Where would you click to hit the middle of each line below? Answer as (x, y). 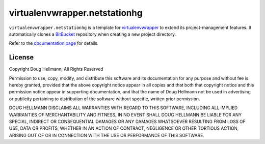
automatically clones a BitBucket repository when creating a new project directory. (93, 34)
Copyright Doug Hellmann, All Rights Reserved (56, 69)
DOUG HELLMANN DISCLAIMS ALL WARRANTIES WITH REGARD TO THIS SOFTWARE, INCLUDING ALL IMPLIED (123, 108)
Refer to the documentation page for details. (54, 43)
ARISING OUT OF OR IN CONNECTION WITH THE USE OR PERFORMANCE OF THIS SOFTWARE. (107, 135)
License (21, 57)
